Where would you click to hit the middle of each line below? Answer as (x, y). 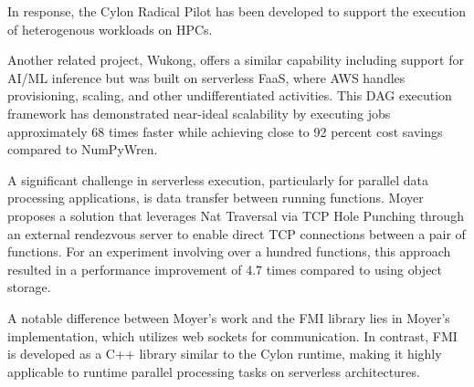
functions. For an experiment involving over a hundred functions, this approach (229, 251)
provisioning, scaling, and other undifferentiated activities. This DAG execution (230, 95)
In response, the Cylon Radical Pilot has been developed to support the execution (237, 11)
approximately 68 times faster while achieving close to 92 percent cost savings (225, 131)
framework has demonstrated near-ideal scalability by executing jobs (199, 113)
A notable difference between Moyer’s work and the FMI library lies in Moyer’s (229, 317)
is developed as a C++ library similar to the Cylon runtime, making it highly (225, 354)
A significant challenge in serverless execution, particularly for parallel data (218, 179)
